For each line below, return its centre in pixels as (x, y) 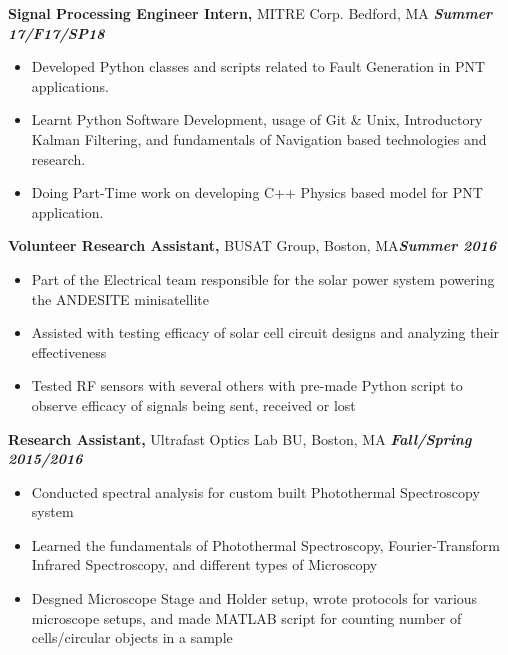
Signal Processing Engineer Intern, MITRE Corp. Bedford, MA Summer (250, 13)
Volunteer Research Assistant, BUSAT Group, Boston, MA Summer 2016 (252, 245)
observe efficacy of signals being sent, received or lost (193, 404)
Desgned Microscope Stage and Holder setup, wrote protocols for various (254, 598)
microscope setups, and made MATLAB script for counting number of (246, 617)
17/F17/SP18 (56, 32)
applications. (70, 85)
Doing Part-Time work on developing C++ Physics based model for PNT (257, 192)
